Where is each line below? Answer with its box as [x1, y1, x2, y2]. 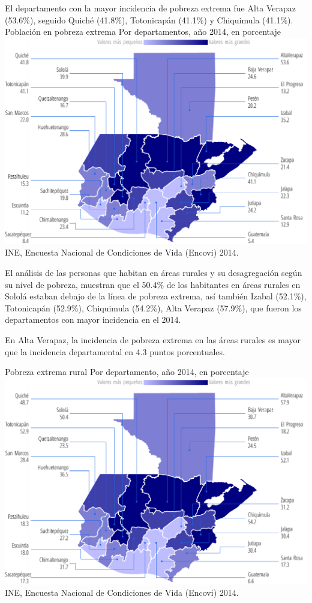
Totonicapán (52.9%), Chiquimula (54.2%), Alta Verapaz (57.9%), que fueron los [5, 301, 302, 314]
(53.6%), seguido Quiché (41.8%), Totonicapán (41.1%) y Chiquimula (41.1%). [5, 13, 293, 26]
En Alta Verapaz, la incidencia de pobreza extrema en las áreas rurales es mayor [5, 333, 301, 346]
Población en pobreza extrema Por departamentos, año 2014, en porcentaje [5, 25, 281, 38]
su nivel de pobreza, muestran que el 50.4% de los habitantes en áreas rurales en [5, 278, 301, 290]
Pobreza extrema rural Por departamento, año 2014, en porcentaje [5, 365, 249, 378]
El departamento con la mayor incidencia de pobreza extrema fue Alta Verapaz [5, 2, 296, 14]
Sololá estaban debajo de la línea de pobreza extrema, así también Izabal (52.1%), [5, 290, 307, 302]
